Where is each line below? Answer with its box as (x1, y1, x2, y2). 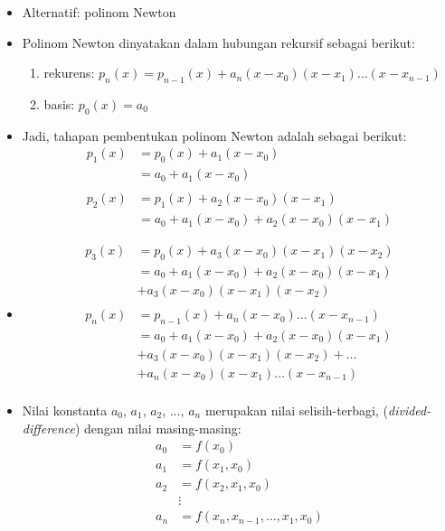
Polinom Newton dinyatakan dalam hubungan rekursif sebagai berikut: (22, 33, 415, 51)
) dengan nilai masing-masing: (74, 418, 241, 437)
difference (22, 418, 75, 437)
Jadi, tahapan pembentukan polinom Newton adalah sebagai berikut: (22, 126, 407, 144)
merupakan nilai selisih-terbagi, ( (204, 401, 388, 419)
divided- (387, 401, 431, 419)
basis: (43, 94, 75, 113)
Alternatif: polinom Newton (22, 3, 176, 21)
